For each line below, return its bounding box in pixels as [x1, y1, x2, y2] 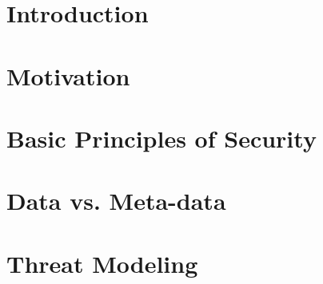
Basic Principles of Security [6, 121, 317, 154]
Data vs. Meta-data [6, 184, 226, 217]
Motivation [6, 59, 130, 92]
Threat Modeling [6, 247, 198, 279]
